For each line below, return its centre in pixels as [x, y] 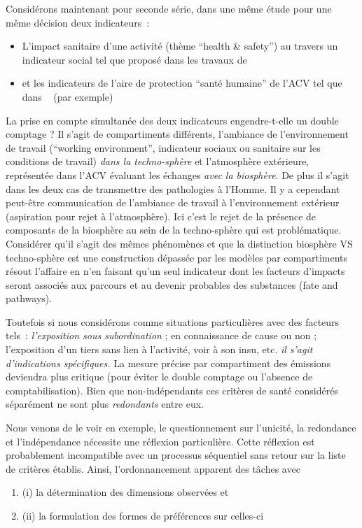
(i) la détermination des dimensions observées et [125, 492]
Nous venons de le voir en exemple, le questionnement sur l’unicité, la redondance [181, 428]
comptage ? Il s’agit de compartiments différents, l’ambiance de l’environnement [177, 134]
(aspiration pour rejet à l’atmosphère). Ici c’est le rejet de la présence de [161, 216]
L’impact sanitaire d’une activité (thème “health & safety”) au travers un [180, 46]
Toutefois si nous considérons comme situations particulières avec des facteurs [173, 321]
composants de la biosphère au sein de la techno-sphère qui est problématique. [174, 230]
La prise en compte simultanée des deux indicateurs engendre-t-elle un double [172, 120]
